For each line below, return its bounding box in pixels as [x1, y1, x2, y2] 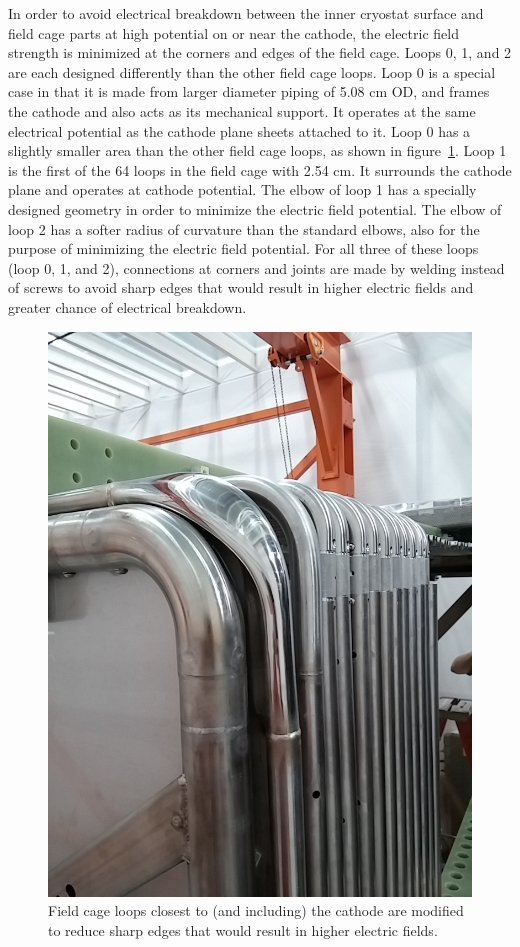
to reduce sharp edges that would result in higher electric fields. [48, 920, 438, 941]
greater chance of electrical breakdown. [8, 296, 247, 317]
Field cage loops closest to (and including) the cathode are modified [48, 900, 464, 921]
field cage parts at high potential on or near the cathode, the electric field [8, 22, 459, 43]
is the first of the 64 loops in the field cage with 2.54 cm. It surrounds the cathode [8, 159, 512, 180]
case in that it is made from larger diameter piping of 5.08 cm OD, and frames [8, 81, 490, 102]
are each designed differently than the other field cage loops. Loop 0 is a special [8, 61, 496, 82]
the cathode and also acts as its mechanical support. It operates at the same [8, 100, 476, 121]
